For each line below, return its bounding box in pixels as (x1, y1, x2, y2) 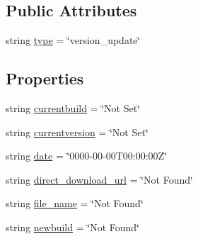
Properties (6, 67, 84, 89)
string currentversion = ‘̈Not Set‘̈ (6, 124, 148, 139)
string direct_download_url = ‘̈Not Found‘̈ (6, 172, 193, 187)
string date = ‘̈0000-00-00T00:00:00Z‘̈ (6, 148, 168, 163)
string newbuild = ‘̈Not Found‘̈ (6, 219, 139, 234)
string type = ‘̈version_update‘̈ (6, 33, 141, 48)
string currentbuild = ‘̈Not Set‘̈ (6, 101, 141, 115)
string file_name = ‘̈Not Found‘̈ (6, 196, 144, 211)
